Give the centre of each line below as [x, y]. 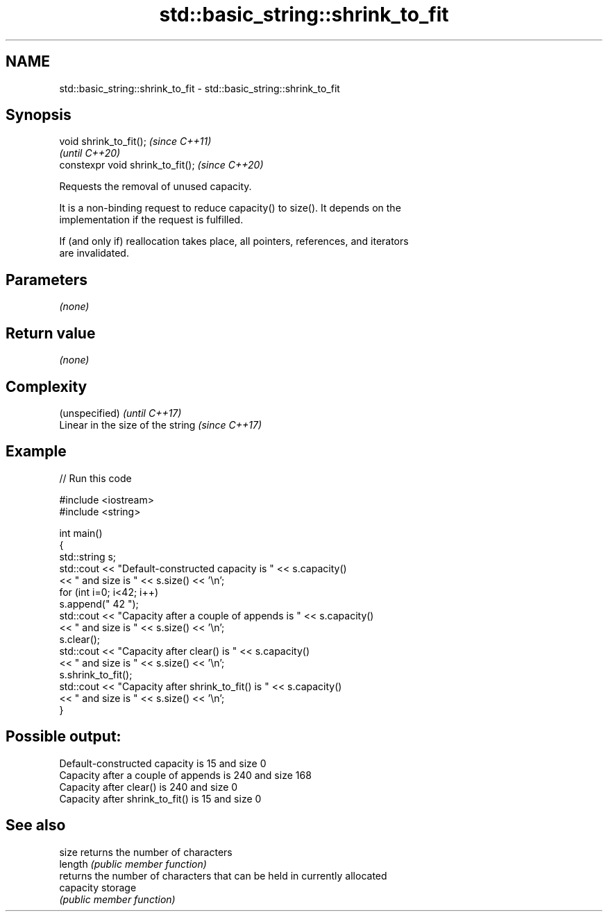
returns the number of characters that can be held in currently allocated [223, 875]
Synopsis [39, 115]
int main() [81, 533]
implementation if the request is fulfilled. [151, 220]
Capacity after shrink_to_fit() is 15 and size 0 [160, 798]
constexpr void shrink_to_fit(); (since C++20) [161, 165]
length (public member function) [133, 864]
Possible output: [64, 737]
